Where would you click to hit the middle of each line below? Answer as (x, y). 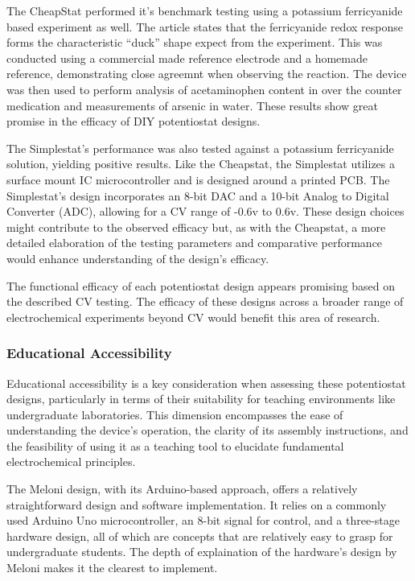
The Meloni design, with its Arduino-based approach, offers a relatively (182, 489)
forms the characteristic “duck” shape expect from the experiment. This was (195, 42)
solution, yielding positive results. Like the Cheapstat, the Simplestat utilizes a (201, 164)
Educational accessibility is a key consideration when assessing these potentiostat (206, 383)
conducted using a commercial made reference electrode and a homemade (187, 58)
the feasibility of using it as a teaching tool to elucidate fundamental (175, 445)
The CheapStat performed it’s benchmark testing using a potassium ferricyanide (205, 10)
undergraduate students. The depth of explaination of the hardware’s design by (202, 552)
